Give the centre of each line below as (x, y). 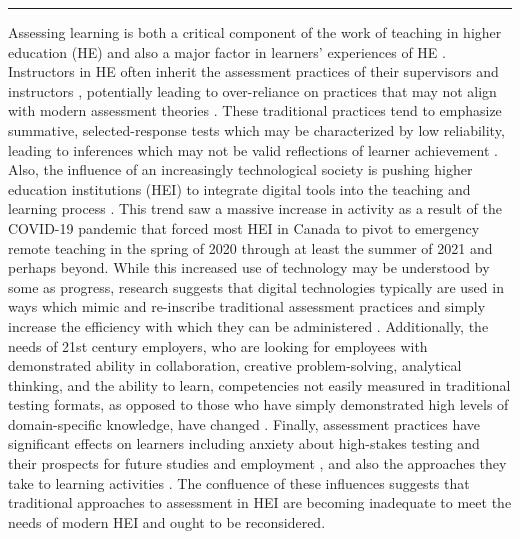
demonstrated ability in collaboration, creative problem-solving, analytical (235, 365)
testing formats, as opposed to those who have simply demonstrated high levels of (258, 404)
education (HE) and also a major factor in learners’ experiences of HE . (227, 51)
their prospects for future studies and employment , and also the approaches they (257, 463)
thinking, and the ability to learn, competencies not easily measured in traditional (259, 384)
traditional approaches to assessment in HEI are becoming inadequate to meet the (260, 502)
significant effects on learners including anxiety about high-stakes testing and (244, 443)
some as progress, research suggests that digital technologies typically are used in (256, 286)
